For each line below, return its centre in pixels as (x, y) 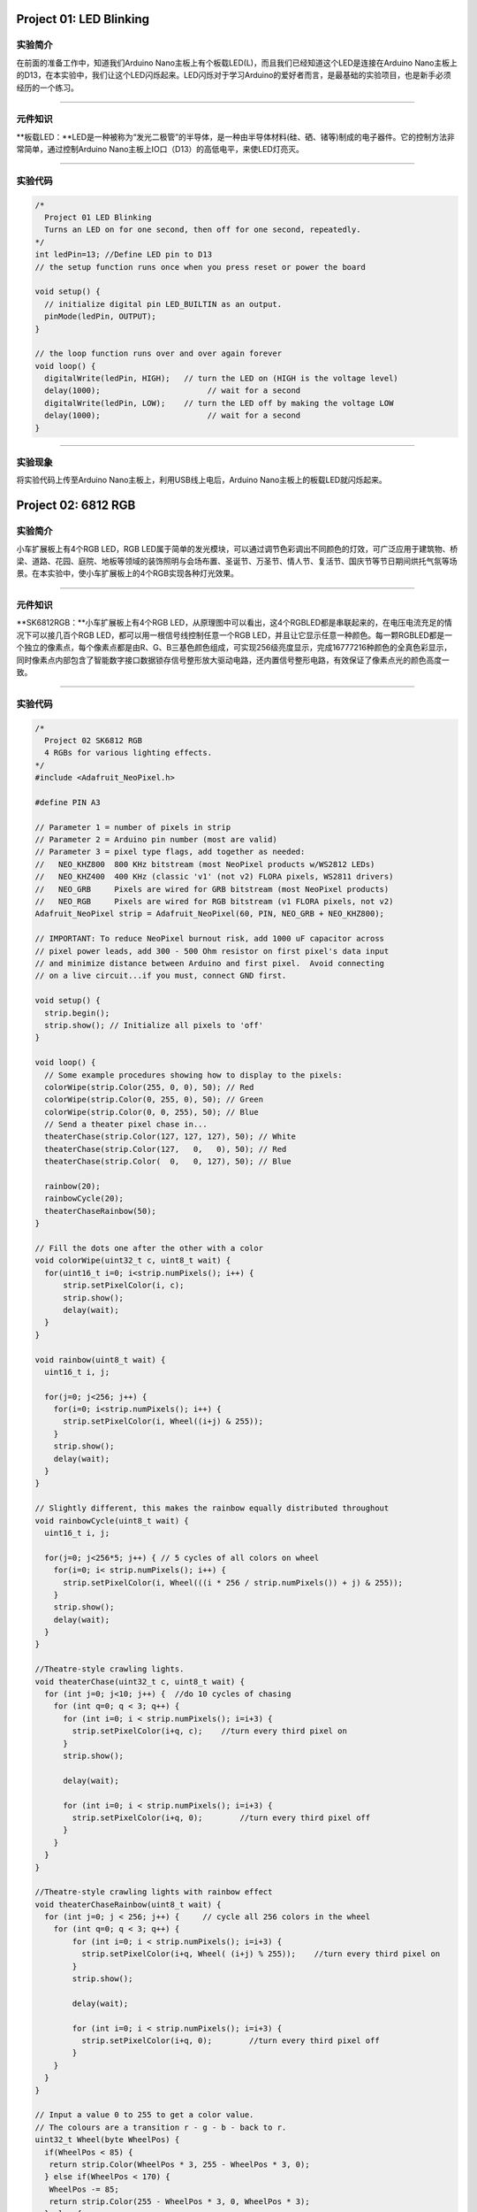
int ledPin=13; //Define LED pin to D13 (123, 255)
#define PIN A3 (68, 802)
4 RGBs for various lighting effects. (128, 753)
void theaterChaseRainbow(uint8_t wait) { (128, 1904)
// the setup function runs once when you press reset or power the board (201, 267)
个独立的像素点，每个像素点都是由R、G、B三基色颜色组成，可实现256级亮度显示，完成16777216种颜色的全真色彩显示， (234, 648)
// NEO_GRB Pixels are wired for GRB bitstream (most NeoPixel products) (212, 889)
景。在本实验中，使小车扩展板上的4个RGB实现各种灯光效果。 (127, 573)
